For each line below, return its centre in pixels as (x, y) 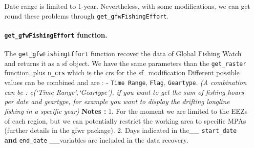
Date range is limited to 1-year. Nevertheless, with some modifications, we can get (127, 6)
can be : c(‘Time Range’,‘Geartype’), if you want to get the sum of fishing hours (124, 92)
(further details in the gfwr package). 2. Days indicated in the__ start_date (121, 130)
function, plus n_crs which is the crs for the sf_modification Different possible (122, 73)
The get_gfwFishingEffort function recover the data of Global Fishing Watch (123, 53)
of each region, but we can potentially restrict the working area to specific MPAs (125, 120)
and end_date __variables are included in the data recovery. (96, 139)
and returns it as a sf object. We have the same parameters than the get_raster (126, 63)
